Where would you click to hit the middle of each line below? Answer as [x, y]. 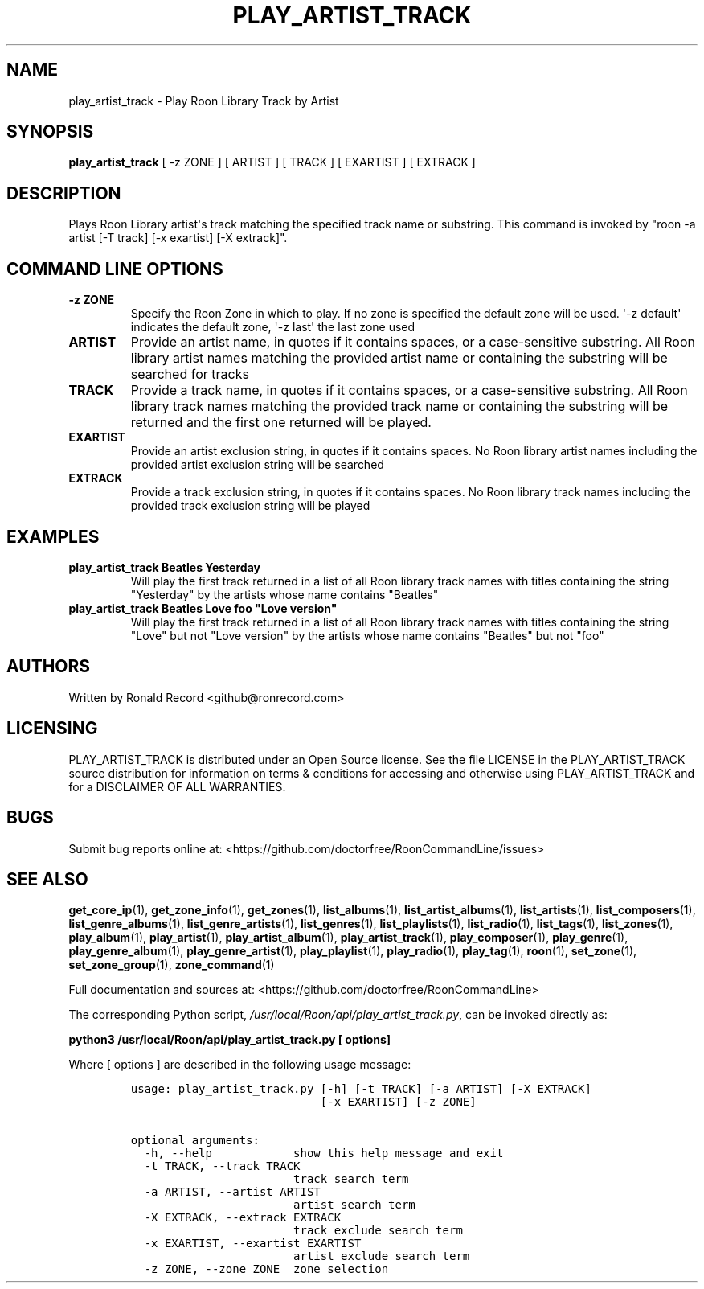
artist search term [354, 1205]
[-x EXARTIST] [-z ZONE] [398, 1102]
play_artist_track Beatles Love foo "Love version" [203, 608]
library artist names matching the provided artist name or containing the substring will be [399, 358]
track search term [351, 1179]
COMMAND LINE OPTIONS [115, 269]
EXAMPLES [53, 536]
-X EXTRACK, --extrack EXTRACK [243, 1218]
